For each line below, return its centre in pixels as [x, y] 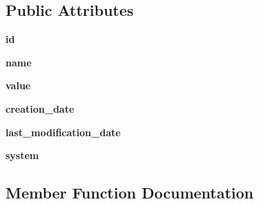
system [22, 155]
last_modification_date [63, 132]
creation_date [40, 108]
